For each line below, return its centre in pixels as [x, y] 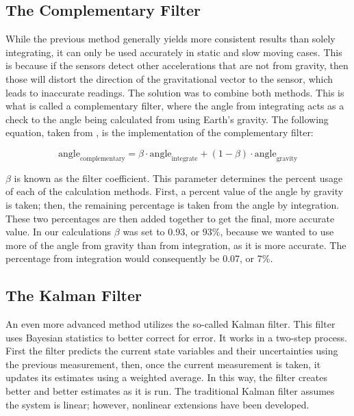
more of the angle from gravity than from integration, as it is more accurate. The [176, 245]
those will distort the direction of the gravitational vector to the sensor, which [169, 78]
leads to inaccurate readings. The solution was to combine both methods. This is [175, 92]
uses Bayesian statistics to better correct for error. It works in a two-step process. [176, 337]
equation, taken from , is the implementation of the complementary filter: [160, 132]
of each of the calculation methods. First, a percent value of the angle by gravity [175, 191]
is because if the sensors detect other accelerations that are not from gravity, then [177, 65]
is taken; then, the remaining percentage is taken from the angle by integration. [173, 204]
